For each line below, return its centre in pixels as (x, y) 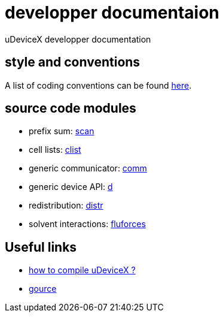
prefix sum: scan (62, 131)
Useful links (41, 247)
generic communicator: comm (88, 168)
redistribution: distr (66, 206)
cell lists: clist (55, 150)
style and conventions (73, 62)
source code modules (71, 108)
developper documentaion (112, 13)
